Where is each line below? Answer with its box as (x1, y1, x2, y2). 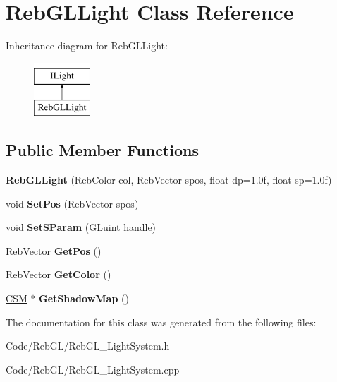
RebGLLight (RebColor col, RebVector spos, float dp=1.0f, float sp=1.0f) (6, 172, 332, 187)
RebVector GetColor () (6, 267, 111, 282)
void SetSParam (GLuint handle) (6, 220, 157, 234)
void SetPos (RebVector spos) (6, 196, 139, 210)
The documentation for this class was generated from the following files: (6, 314, 317, 329)
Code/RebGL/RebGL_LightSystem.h (6, 338, 170, 353)
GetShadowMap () (39, 291, 129, 306)
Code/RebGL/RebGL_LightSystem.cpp (6, 362, 180, 376)
